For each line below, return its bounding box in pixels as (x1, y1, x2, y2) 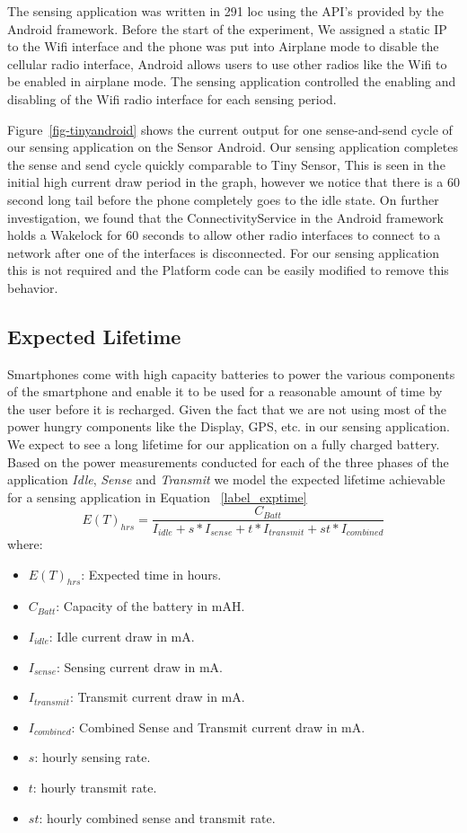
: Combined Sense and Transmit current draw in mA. (71, 717, 366, 736)
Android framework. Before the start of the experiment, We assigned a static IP (7, 19, 447, 38)
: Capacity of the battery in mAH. (56, 597, 245, 616)
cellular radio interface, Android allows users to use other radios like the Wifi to (7, 54, 447, 73)
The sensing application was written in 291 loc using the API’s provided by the (7, 2, 444, 20)
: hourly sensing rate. (34, 748, 151, 767)
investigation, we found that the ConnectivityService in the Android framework (7, 208, 444, 226)
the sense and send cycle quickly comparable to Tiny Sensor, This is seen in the (7, 155, 445, 173)
